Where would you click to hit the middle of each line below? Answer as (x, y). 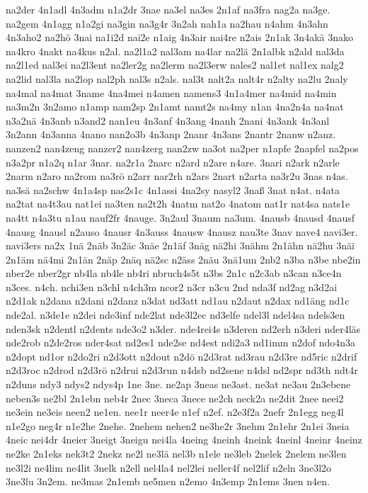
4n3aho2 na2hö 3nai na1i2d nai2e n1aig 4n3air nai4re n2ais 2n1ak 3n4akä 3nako (179, 37)
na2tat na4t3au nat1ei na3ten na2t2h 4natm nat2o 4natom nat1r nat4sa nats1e (178, 204)
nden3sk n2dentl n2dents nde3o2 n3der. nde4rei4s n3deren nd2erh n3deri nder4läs (183, 328)
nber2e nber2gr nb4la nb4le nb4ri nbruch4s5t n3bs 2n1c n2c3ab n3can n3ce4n (174, 273)
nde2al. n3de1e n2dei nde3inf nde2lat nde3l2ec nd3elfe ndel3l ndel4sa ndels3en (176, 315)
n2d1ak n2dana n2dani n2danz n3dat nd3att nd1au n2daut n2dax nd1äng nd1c (178, 301)
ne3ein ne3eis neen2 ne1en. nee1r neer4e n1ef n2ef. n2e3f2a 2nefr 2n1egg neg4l (175, 412)
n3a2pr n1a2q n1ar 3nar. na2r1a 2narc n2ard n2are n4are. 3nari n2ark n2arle (173, 162)
